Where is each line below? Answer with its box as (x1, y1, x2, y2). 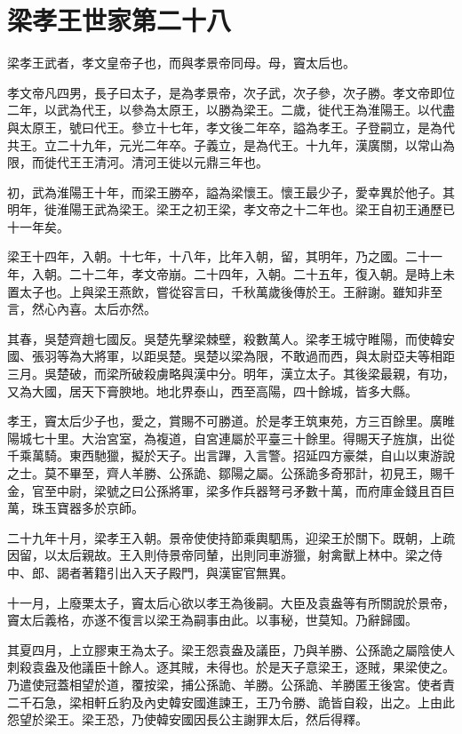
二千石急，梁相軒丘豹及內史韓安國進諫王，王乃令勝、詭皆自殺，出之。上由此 (7, 692, 455, 711)
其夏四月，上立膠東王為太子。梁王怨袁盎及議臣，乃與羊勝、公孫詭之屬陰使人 (7, 640, 455, 658)
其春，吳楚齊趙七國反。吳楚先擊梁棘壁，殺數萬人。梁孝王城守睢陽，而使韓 (7, 329, 442, 347)
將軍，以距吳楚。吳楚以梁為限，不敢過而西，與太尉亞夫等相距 (93, 347, 455, 365)
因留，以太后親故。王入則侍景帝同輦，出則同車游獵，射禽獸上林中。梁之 (7, 546, 430, 564)
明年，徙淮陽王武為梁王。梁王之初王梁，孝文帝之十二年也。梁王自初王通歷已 (7, 200, 455, 219)
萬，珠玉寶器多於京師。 (7, 499, 144, 517)
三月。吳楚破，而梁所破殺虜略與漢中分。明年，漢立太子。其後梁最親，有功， (7, 364, 455, 383)
